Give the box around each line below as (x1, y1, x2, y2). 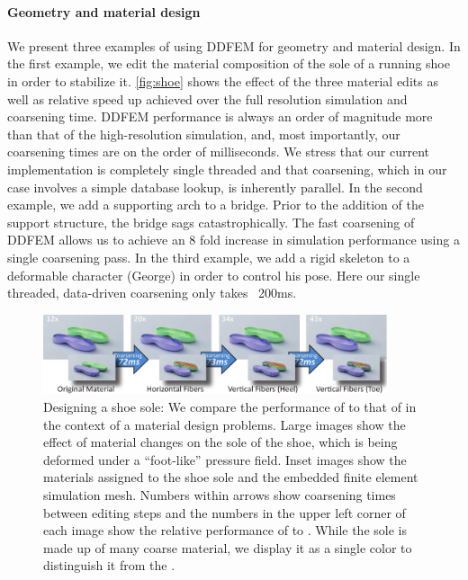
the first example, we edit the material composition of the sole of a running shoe (7, 54, 450, 73)
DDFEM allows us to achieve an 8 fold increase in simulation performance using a (7, 230, 460, 249)
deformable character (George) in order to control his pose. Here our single (7, 265, 420, 284)
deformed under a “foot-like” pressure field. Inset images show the (43, 450, 407, 468)
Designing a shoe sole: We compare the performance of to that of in (43, 397, 417, 415)
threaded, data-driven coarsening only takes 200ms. (7, 283, 297, 302)
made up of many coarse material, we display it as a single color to (43, 538, 412, 557)
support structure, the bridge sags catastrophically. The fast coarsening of (7, 212, 415, 231)
